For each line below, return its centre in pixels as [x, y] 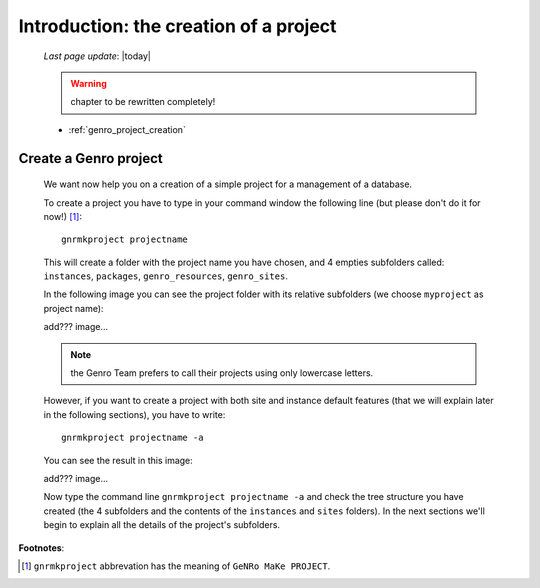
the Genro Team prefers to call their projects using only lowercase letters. [222, 373]
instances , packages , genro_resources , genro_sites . [166, 276]
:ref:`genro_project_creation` [127, 129]
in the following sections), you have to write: [134, 414]
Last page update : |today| [97, 56]
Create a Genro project [91, 158]
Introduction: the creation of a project [177, 26]
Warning [88, 83]
